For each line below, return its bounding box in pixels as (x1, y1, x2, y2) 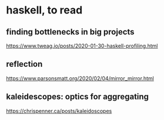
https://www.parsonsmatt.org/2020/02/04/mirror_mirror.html (6, 74, 154, 82)
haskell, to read (6, 4, 83, 17)
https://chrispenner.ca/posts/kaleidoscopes (6, 107, 112, 114)
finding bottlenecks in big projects (6, 27, 135, 37)
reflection (6, 59, 43, 69)
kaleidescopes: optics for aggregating (6, 92, 149, 102)
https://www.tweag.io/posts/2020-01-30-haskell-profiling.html (6, 42, 158, 49)
